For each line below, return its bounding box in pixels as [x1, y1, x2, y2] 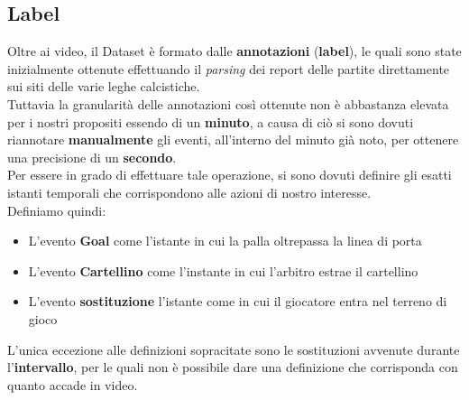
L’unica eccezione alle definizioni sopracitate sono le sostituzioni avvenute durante [7, 340, 460, 358]
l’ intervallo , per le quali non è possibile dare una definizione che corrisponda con [7, 358, 458, 377]
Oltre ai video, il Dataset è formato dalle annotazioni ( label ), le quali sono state [7, 42, 462, 60]
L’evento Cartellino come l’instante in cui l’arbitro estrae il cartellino [28, 261, 418, 280]
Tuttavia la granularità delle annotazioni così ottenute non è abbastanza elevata [7, 94, 449, 113]
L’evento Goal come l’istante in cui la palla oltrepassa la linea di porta [28, 231, 422, 250]
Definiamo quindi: [7, 200, 106, 219]
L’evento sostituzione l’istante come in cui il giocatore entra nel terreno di [28, 292, 447, 311]
